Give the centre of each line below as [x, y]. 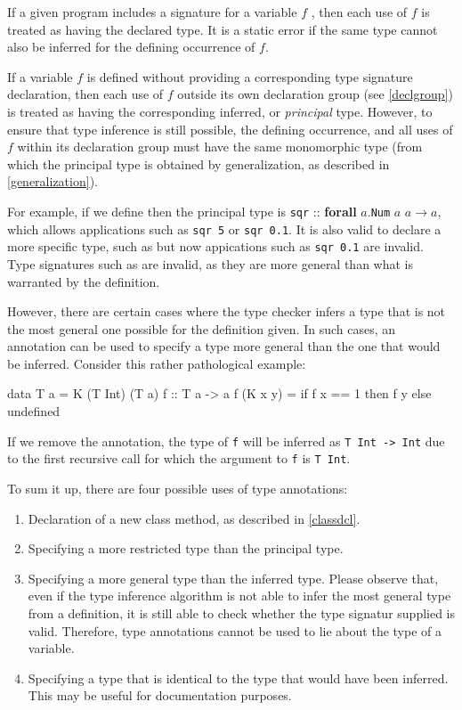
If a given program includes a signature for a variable [152, 12]
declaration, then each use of [85, 94]
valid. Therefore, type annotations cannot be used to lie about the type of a [235, 630]
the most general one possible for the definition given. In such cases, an [202, 328]
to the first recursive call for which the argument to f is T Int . [179, 458]
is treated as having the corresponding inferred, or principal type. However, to [220, 111]
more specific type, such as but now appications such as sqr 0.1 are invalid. [215, 246]
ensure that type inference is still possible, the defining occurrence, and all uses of [230, 129]
